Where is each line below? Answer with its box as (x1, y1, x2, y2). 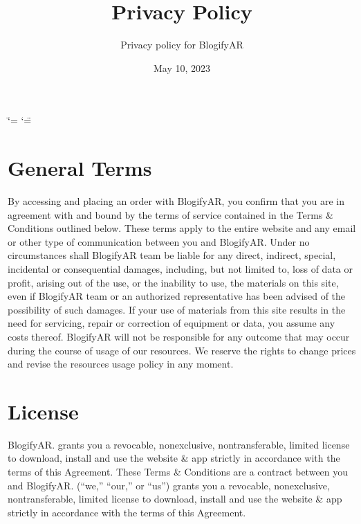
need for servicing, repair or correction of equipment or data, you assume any (8, 316, 335, 330)
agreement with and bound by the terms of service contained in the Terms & (8, 207, 333, 222)
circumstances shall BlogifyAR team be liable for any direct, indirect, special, (8, 248, 336, 262)
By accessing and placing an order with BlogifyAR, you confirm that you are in (8, 194, 345, 208)
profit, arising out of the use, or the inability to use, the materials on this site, (8, 275, 339, 289)
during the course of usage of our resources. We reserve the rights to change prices (8, 343, 356, 357)
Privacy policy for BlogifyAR (120, 37, 243, 52)
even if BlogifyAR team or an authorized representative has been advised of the (8, 289, 346, 303)
